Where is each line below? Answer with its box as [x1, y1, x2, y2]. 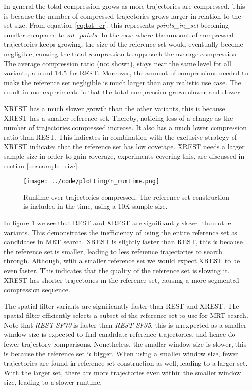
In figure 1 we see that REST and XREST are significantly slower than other [4, 217, 234, 227]
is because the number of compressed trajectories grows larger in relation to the [4, 10, 241, 20]
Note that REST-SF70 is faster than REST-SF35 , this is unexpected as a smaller [4, 319, 247, 330]
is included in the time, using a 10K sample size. [23, 201, 168, 211]
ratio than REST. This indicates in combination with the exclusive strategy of [4, 131, 237, 142]
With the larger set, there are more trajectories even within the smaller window [4, 367, 241, 377]
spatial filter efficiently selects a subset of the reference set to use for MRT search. [4, 310, 248, 320]
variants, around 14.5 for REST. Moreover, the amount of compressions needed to [4, 68, 248, 78]
